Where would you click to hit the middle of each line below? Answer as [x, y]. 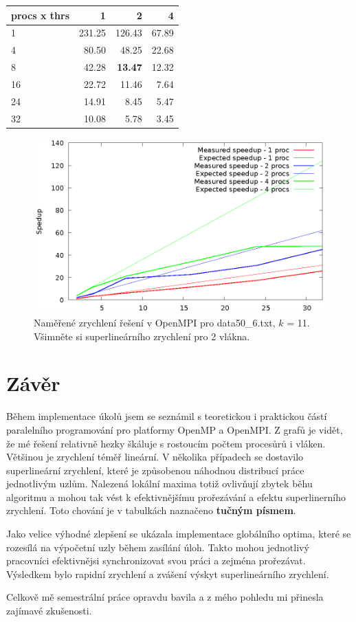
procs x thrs [41, 15]
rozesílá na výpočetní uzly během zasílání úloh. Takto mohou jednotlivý [158, 547]
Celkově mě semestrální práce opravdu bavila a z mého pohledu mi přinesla [165, 597]
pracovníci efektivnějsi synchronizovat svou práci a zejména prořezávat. [156, 560]
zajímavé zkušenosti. [49, 611]
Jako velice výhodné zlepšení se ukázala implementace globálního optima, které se [179, 534]
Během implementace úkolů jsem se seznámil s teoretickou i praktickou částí [167, 416]
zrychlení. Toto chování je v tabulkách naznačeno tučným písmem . [151, 510]
